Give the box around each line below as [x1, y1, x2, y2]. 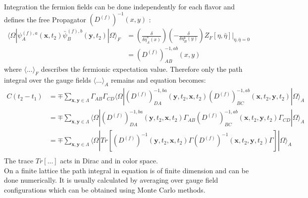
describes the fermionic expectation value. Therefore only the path [41, 64, 243, 74]
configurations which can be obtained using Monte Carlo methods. [4, 184, 205, 195]
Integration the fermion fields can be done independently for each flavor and [4, 1, 235, 11]
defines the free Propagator [4, 14, 86, 24]
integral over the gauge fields [4, 75, 91, 85]
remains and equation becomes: [111, 75, 206, 85]
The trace [4, 155, 34, 166]
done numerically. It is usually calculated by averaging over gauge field [4, 175, 218, 185]
